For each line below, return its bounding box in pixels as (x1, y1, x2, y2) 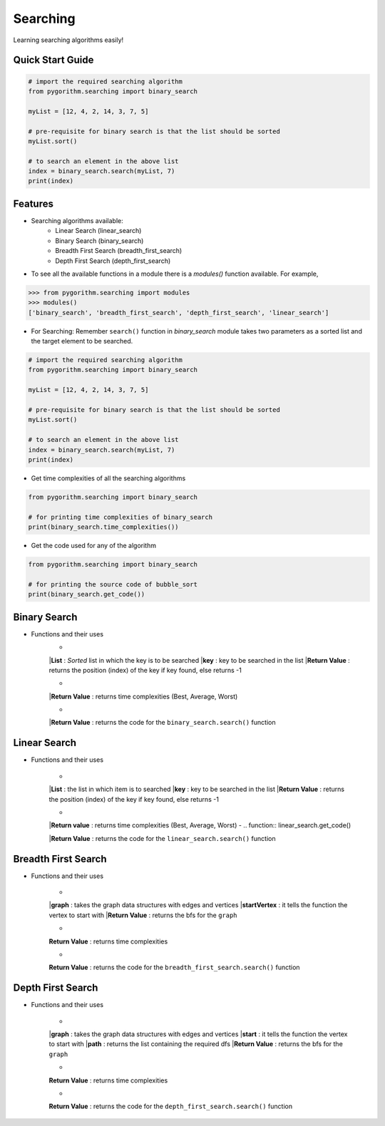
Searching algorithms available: (31, 216, 124, 224)
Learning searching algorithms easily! (13, 36, 124, 44)
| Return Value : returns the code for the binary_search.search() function (48, 718, 276, 727)
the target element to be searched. (31, 337, 133, 346)
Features (13, 197, 53, 210)
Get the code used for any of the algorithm (31, 542, 157, 550)
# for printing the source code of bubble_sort (28, 580, 197, 588)
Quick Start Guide (13, 54, 94, 66)
